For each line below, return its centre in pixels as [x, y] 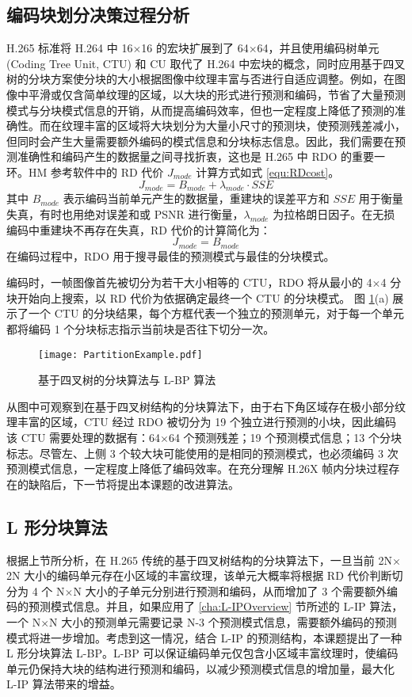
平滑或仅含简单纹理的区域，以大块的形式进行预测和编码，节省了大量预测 [217, 94]
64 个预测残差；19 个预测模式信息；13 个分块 [285, 437]
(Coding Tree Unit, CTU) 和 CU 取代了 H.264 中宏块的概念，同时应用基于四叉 [206, 63]
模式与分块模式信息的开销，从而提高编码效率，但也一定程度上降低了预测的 [200, 110]
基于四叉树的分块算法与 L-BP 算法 [127, 380]
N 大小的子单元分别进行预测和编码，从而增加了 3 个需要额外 [230, 590]
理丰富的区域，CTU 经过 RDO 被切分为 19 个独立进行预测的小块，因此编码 [201, 422]
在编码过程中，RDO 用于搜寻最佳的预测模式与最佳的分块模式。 [171, 255]
